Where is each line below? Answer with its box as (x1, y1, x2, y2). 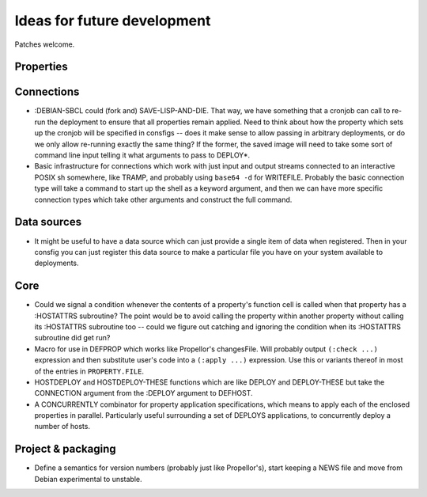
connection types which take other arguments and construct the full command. (34, 195, 293, 204)
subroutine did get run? (34, 333, 111, 343)
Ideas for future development (14, 12, 211, 29)
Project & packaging (14, 442, 116, 456)
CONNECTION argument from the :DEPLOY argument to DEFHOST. (34, 389, 253, 398)
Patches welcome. (14, 40, 75, 49)
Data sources (14, 215, 82, 229)
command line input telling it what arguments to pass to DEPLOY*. (34, 150, 251, 160)
